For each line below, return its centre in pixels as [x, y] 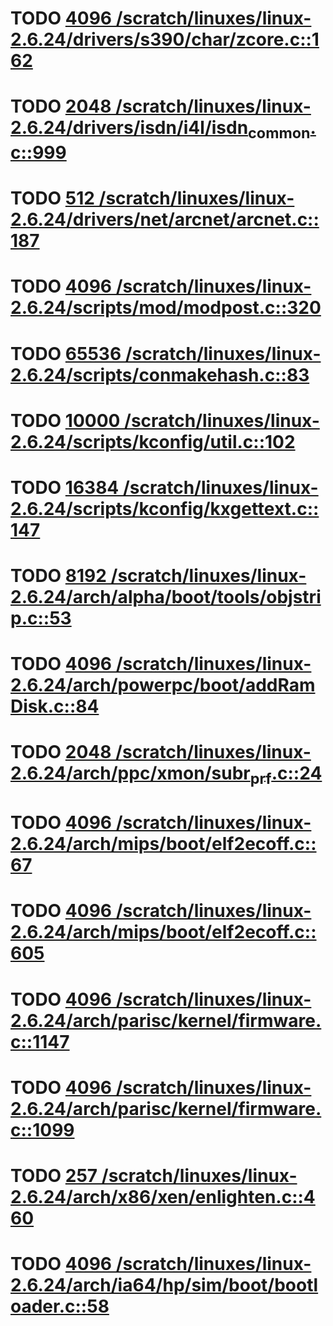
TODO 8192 [58, 576]
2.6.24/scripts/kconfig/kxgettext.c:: [165, 508]
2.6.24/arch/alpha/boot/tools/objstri [166, 597]
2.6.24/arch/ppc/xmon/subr [130, 773]
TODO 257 [54, 1176]
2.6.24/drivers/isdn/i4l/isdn [129, 128]
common [279, 132]
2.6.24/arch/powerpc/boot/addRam [163, 685]
